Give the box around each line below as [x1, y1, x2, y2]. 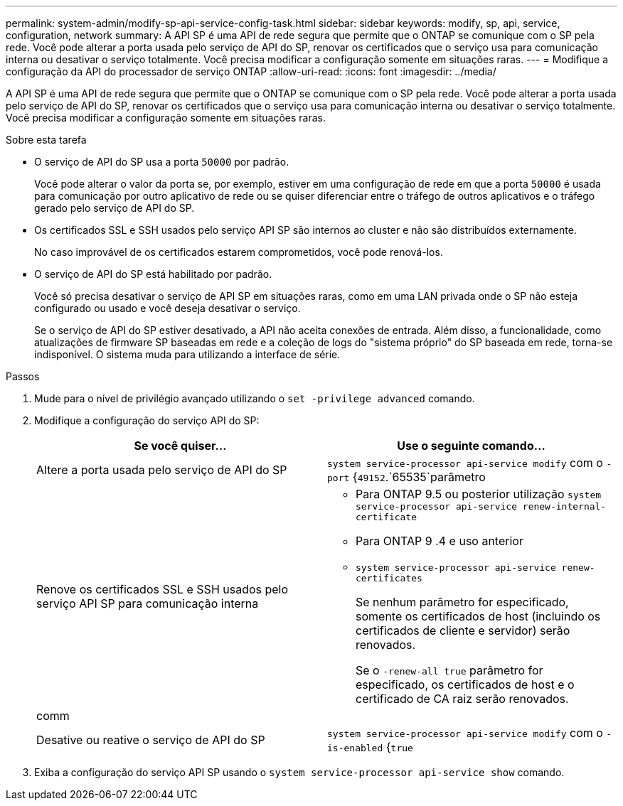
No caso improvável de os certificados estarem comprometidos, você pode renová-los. [34, 246, 443, 258]
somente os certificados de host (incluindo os [356, 609, 601, 623]
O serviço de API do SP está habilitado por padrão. [34, 268, 272, 280]
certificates [356, 573, 422, 584]
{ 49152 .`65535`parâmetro [352, 470, 486, 484]
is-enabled [327, 743, 383, 753]
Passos [6, 370, 40, 382]
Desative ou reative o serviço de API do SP [36, 733, 265, 747]
